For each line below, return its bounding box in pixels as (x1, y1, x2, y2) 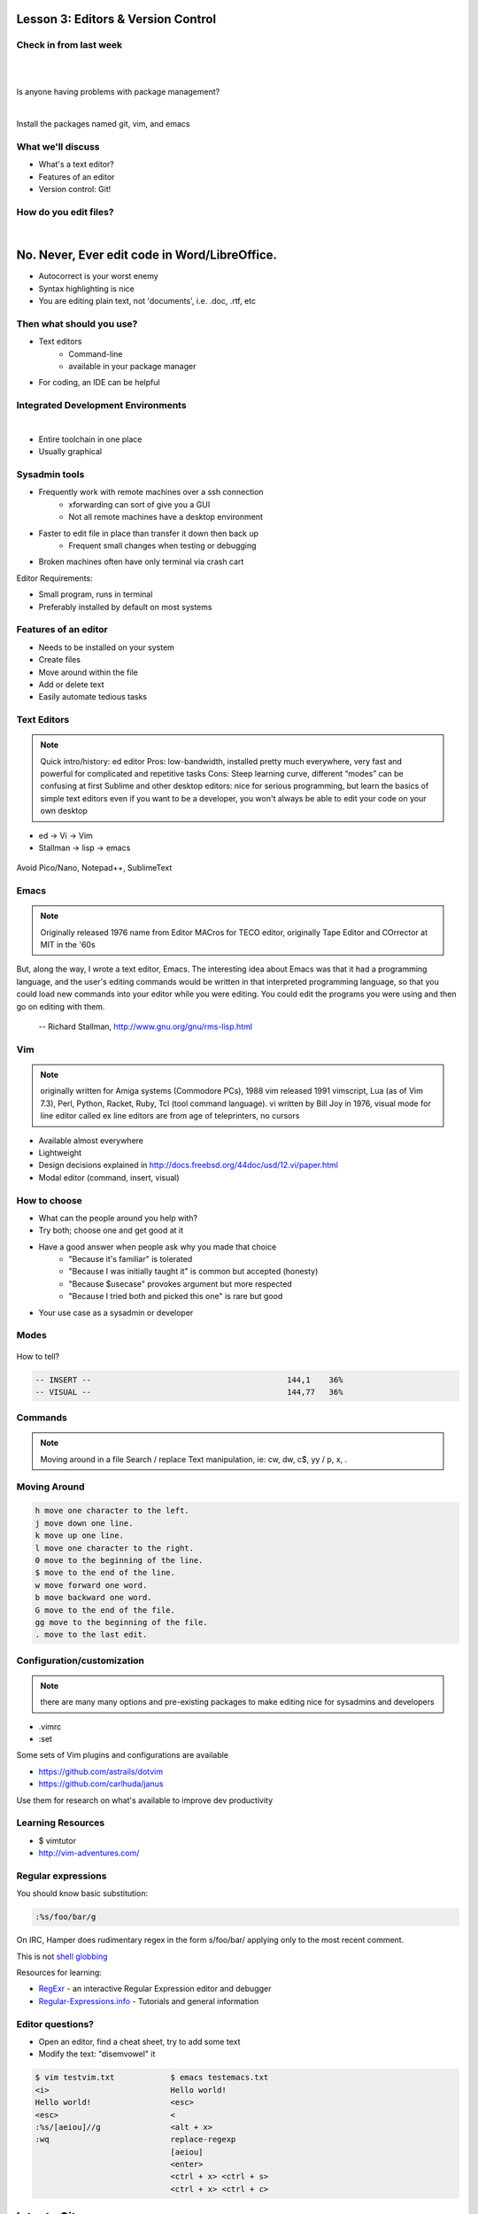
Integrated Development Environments (16, 399, 187, 412)
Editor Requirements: (16, 572, 93, 584)
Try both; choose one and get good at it (38, 1225, 183, 1235)
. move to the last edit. (35, 1630, 148, 1640)
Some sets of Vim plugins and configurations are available (16, 1750, 229, 1761)
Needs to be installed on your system (38, 642, 174, 653)
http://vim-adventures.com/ (38, 1847, 140, 1859)
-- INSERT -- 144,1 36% (35, 1374, 343, 1385)
